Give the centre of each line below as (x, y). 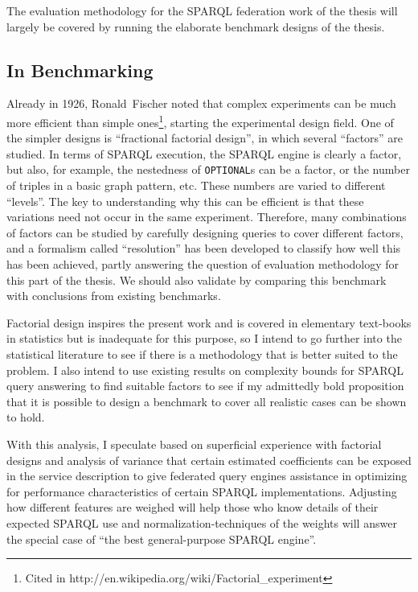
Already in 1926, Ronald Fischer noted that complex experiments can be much (201, 103)
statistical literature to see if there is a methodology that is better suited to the (202, 354)
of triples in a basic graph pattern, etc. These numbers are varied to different (196, 185)
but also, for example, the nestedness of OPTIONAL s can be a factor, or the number (208, 169)
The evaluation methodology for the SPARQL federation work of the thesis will (202, 10)
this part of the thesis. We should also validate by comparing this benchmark (197, 280)
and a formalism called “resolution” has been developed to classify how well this (204, 248)
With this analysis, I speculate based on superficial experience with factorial (194, 444)
